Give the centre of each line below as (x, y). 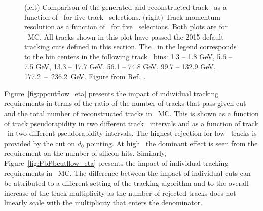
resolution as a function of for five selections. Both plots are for (126, 27)
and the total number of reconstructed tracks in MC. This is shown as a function (131, 113)
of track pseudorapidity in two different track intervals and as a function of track (131, 123)
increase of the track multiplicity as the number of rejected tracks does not (120, 192)
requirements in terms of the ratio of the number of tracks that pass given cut (125, 103)
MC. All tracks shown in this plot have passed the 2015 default (126, 36)
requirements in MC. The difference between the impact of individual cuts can (127, 173)
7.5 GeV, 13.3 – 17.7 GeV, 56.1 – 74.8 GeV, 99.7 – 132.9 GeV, (120, 66)
